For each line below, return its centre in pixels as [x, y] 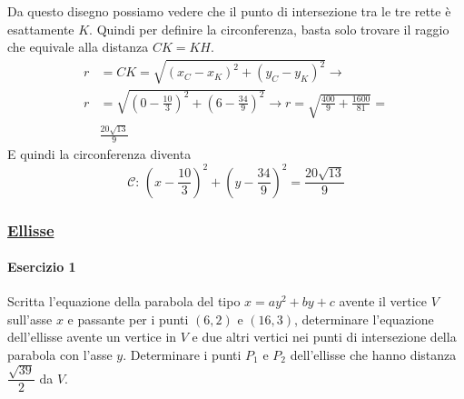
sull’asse [30, 319]
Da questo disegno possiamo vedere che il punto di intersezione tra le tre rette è [229, 11]
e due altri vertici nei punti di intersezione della [324, 337]
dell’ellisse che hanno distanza [373, 354]
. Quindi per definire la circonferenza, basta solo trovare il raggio [269, 29]
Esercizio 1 [42, 267]
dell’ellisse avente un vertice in [92, 337]
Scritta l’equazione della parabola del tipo [124, 301]
